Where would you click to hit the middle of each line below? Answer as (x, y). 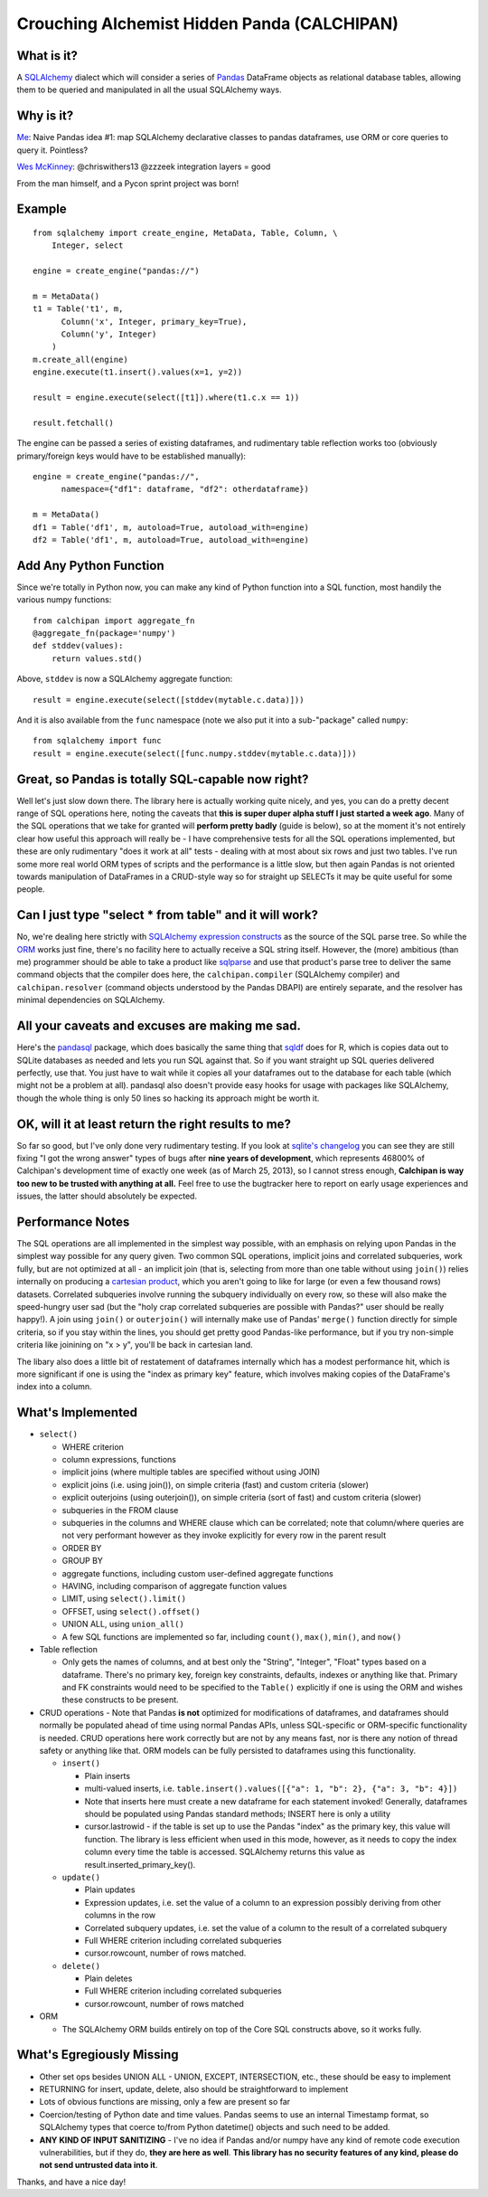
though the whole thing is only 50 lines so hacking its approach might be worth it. (168, 1098)
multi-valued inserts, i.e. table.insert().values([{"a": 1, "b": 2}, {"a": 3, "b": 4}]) (271, 1789)
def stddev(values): (78, 646)
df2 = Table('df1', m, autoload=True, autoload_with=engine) (171, 540)
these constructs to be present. (121, 1700)
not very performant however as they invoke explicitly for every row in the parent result (224, 1535)
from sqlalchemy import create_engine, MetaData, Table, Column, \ (185, 232)
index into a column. (54, 1387)
